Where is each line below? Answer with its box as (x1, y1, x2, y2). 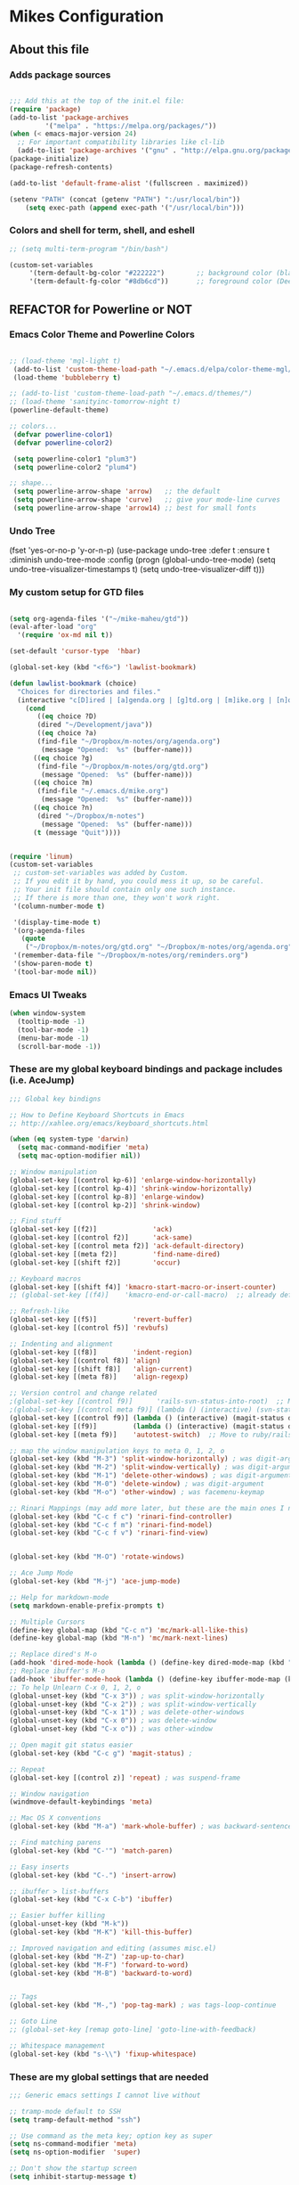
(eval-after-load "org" (9, 622, 98, 632)
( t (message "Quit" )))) (32, 828, 122, 837)
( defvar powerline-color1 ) (12, 430, 114, 438)
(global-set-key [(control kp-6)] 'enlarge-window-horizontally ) (9, 1175, 256, 1184)
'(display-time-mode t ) (12, 918, 101, 927)
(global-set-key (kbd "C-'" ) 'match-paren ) (9, 1846, 174, 1855)
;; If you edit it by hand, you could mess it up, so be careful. (12, 877, 265, 886)
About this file (9, 42, 90, 57)
